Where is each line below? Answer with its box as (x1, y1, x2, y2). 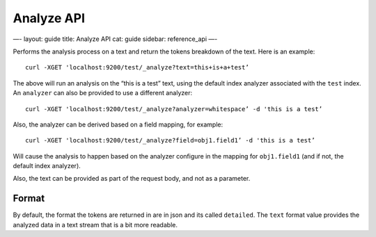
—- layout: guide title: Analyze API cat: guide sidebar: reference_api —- (13, 35, 218, 43)
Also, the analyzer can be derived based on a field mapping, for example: (13, 120, 223, 129)
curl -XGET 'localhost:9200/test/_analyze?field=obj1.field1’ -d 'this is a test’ (25, 136, 315, 145)
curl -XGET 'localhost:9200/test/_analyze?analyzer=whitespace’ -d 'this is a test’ (25, 105, 323, 113)
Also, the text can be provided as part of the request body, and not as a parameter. (13, 174, 251, 183)
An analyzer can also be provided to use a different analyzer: (13, 89, 193, 97)
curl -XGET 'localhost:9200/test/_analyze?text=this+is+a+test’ (25, 63, 250, 72)
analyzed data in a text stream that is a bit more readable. (13, 220, 178, 229)
